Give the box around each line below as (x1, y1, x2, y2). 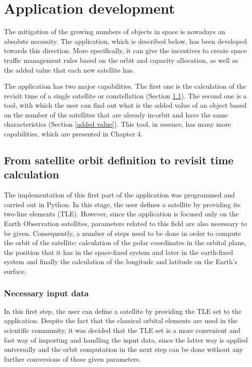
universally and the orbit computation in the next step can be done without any (4, 344, 243, 354)
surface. (4, 266, 27, 276)
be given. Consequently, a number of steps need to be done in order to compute (4, 228, 241, 238)
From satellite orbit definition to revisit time (4, 153, 234, 168)
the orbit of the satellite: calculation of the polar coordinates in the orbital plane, (4, 237, 247, 248)
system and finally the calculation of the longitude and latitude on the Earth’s (4, 256, 238, 267)
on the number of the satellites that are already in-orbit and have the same (4, 109, 228, 119)
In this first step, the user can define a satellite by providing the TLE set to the (4, 306, 242, 316)
